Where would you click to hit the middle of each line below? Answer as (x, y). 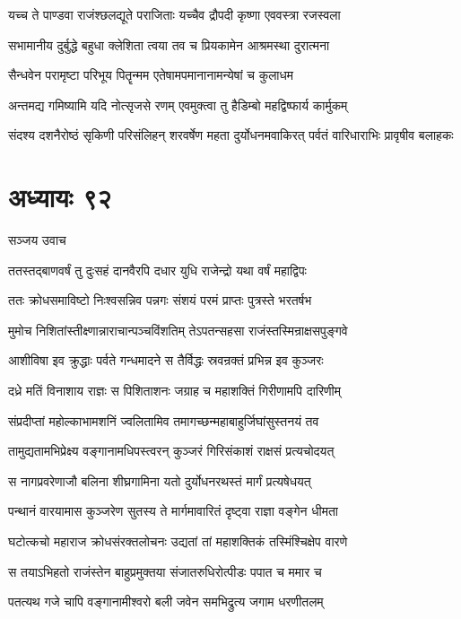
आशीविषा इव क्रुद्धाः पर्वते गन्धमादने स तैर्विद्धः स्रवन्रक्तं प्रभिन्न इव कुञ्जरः (166, 360)
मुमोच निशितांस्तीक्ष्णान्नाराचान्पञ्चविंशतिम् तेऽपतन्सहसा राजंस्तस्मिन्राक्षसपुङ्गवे (178, 330)
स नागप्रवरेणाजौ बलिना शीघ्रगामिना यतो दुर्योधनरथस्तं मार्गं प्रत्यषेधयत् (160, 480)
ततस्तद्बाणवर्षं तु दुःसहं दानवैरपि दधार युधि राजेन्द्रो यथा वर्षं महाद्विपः (157, 270)
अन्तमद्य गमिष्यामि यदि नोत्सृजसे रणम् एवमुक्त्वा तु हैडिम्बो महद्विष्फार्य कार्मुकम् (178, 105)
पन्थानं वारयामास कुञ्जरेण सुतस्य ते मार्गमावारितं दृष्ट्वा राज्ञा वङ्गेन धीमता (173, 511)
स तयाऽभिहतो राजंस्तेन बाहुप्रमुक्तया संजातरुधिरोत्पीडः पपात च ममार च (165, 571)
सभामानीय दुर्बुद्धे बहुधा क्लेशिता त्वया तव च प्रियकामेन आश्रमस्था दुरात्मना (169, 44)
